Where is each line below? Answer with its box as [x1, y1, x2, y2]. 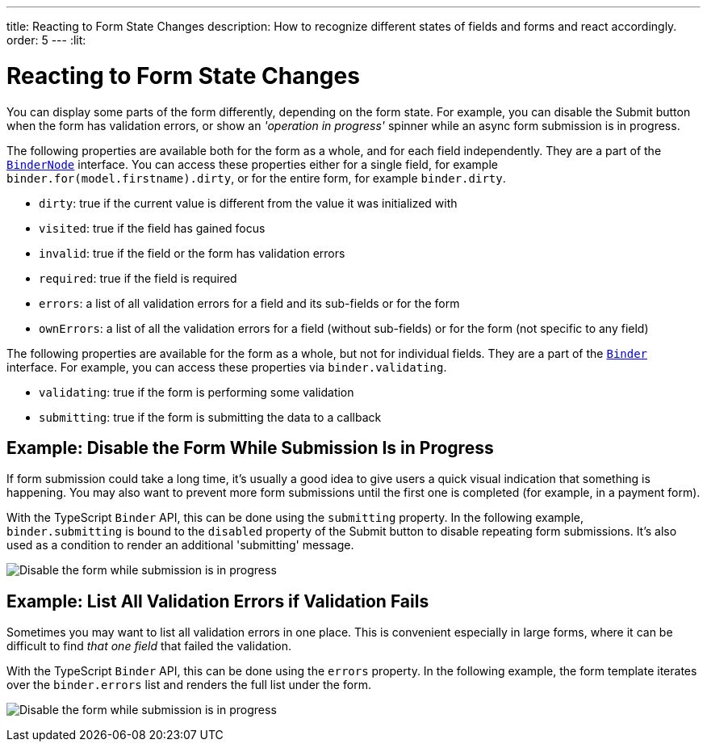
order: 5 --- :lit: [6, 33, 86, 47]
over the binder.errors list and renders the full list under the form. [6, 678, 371, 692]
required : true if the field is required [39, 271, 237, 285]
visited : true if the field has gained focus [39, 221, 266, 235]
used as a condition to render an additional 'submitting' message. [6, 538, 354, 553]
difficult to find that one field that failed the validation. [6, 639, 291, 653]
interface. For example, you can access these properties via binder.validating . [6, 359, 447, 374]
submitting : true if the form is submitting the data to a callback [39, 410, 382, 424]
